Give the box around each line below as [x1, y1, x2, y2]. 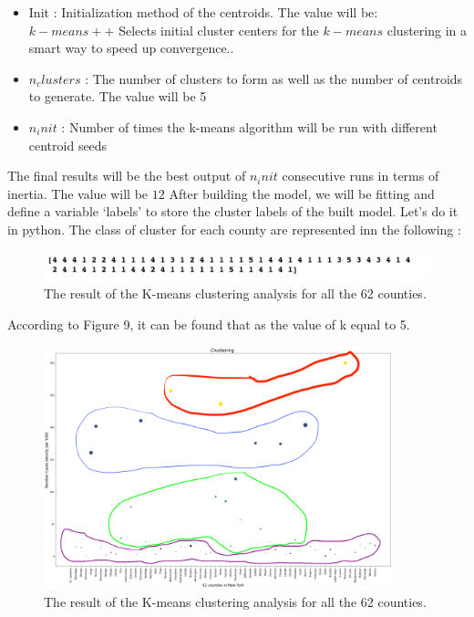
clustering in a [386, 20, 467, 39]
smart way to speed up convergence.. [28, 38, 234, 58]
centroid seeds [28, 135, 108, 154]
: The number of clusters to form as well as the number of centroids [85, 68, 463, 88]
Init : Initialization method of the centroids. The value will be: [28, 3, 378, 21]
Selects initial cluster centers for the [118, 20, 319, 39]
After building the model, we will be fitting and [169, 183, 435, 203]
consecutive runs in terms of [282, 166, 439, 185]
